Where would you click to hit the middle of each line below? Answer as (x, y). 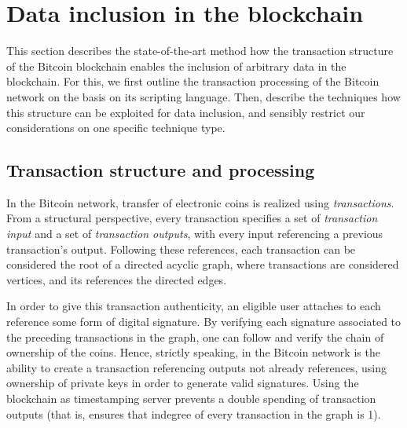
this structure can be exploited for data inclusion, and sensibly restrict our (186, 112)
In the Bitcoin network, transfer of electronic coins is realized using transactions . (200, 202)
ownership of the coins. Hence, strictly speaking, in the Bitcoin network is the (193, 352)
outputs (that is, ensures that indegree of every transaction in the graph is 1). (194, 413)
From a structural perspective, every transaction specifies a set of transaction (192, 218)
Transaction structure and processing (161, 170)
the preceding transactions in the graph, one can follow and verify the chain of (195, 337)
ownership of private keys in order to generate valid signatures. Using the (183, 383)
